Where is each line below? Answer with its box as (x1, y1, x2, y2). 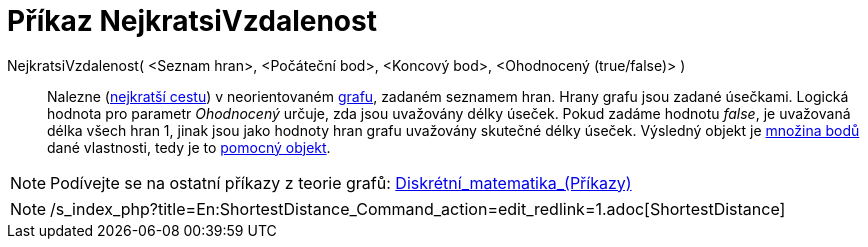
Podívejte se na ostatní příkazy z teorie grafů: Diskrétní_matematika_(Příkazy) (50, 172, 632, 193)
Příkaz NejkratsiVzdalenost (7, 4, 377, 38)
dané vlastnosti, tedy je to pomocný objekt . (47, 138, 331, 156)
